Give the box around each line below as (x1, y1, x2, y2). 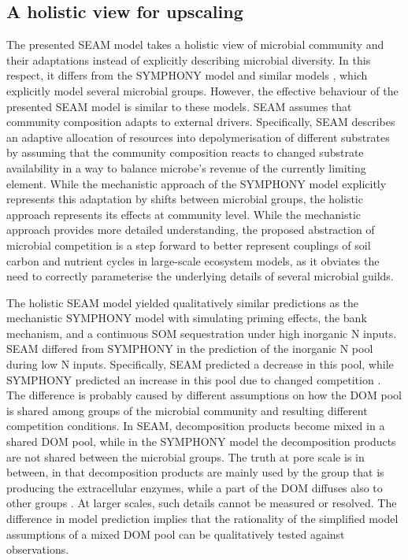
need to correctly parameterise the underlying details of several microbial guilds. (6, 268, 394, 284)
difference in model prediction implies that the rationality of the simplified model (6, 510, 399, 527)
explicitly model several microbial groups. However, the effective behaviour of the (6, 82, 399, 98)
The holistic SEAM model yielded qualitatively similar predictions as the (6, 294, 359, 310)
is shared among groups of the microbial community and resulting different (6, 402, 368, 418)
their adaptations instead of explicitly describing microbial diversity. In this (6, 51, 371, 68)
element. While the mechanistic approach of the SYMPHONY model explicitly (6, 175, 387, 191)
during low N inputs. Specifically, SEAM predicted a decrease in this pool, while (6, 356, 394, 373)
